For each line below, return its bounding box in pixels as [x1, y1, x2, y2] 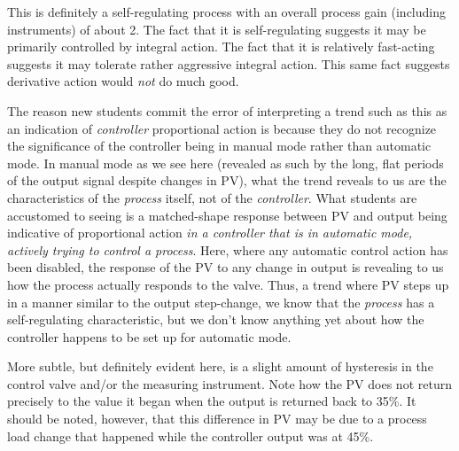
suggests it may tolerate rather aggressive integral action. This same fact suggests [7, 54, 450, 73]
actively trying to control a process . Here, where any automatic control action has [7, 240, 448, 259]
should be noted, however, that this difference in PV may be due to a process [7, 409, 427, 428]
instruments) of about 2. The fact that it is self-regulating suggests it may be [7, 19, 426, 38]
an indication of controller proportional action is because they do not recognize [7, 119, 437, 137]
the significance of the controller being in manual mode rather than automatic [7, 136, 432, 155]
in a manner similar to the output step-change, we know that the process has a [7, 292, 435, 311]
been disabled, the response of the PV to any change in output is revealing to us [7, 258, 444, 276]
